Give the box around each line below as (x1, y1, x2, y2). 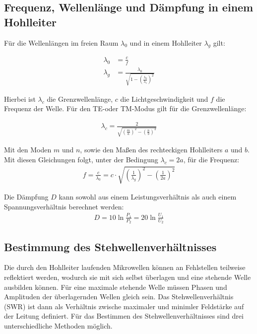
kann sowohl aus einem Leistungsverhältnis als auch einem (59, 191, 237, 201)
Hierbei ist (4, 93, 36, 104)
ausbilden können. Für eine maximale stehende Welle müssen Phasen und (4, 281, 227, 292)
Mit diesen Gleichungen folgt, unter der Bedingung (4, 154, 158, 164)
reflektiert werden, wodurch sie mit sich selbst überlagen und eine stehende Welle (4, 271, 251, 282)
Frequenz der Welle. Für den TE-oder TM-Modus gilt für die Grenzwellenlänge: (4, 103, 247, 114)
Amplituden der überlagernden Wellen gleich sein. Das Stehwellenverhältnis (4, 291, 234, 302)
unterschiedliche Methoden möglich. (4, 320, 113, 331)
